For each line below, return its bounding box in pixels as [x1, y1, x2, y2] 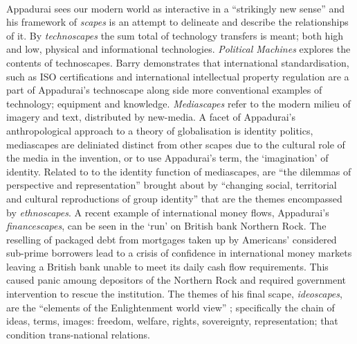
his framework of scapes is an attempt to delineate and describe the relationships [6, 15, 349, 29]
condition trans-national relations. [6, 327, 150, 341]
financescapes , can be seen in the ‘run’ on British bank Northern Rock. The [6, 218, 327, 233]
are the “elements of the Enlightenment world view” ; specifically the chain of [6, 300, 335, 314]
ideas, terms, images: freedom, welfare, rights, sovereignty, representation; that [6, 313, 338, 328]
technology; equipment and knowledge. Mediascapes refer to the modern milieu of [6, 96, 351, 110]
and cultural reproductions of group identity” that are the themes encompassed [6, 191, 342, 205]
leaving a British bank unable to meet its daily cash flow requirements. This [6, 259, 329, 273]
